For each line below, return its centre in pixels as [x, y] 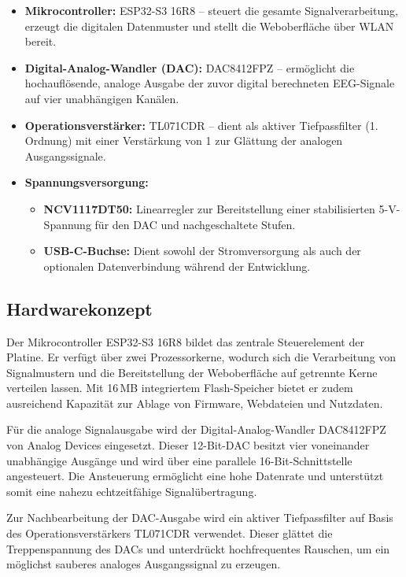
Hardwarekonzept [79, 308]
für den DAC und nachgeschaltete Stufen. [195, 224]
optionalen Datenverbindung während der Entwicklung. [177, 266]
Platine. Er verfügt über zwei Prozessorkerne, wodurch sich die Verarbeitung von [201, 357]
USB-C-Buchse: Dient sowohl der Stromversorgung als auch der [202, 251]
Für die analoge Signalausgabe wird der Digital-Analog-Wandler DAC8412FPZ [196, 429]
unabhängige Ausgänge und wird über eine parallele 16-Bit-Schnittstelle [179, 460]
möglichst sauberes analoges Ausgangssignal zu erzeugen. [144, 564]
